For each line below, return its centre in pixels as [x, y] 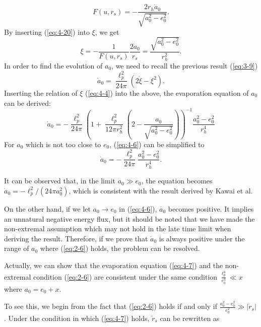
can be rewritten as [190, 318]
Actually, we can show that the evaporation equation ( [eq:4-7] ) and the [114, 265]
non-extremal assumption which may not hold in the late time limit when [118, 228]
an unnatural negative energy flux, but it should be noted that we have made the [129, 218]
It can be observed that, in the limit [60, 181]
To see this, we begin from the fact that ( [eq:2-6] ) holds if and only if [111, 306]
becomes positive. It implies [211, 208]
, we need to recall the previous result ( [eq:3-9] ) [185, 65]
